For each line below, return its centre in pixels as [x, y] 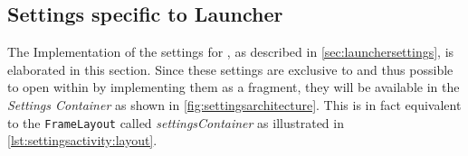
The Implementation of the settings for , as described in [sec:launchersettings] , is [231, 52]
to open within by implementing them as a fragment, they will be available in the [234, 87]
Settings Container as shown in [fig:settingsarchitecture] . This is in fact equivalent [234, 104]
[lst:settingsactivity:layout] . [82, 140]
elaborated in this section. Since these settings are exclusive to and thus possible [230, 69]
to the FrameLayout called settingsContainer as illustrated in [176, 122]
